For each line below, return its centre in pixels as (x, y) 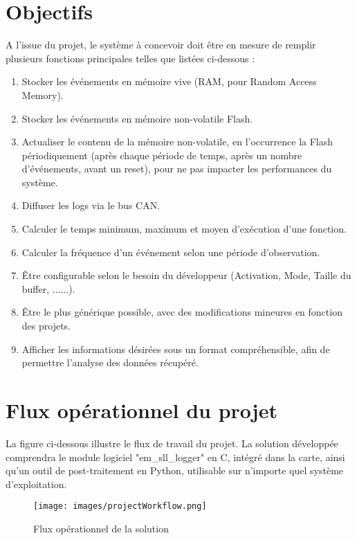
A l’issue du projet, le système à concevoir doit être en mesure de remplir (161, 45)
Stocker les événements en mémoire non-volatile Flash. (137, 118)
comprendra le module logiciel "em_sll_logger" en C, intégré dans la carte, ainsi (175, 457)
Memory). (43, 94)
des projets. (46, 326)
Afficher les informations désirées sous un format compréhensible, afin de (176, 349)
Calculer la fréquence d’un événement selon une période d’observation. (171, 252)
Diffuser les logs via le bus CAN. (91, 205)
